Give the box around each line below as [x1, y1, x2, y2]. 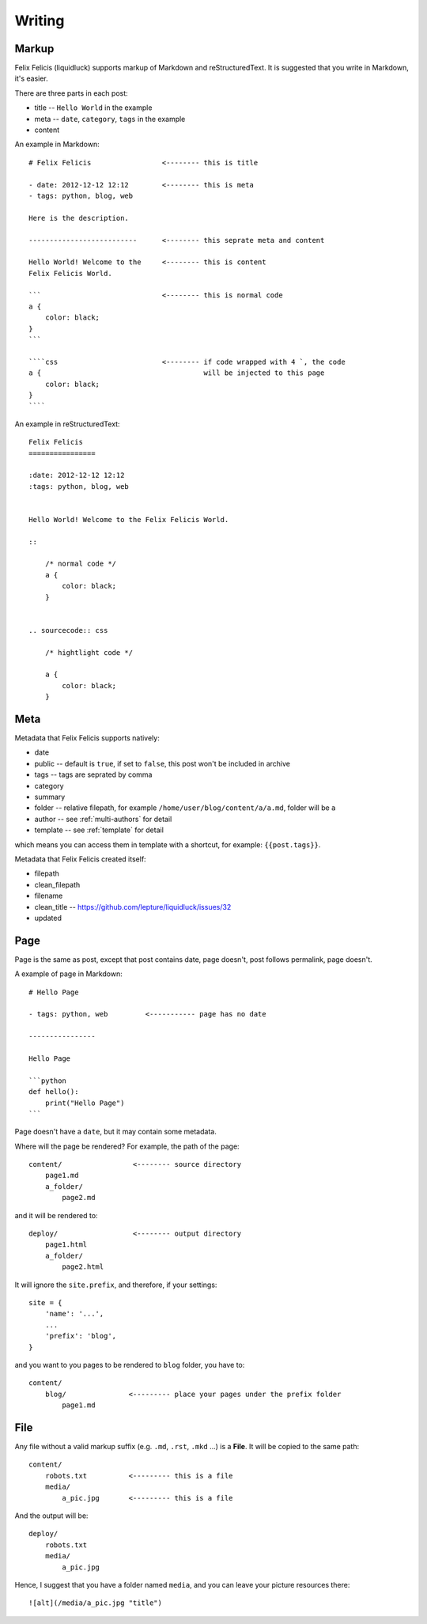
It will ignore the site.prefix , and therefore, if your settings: [14, 1280, 217, 1289]
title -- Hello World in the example [34, 103, 153, 112]
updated [34, 913, 62, 922]
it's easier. [14, 74, 49, 83]
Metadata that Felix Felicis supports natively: [14, 733, 160, 743]
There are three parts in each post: [14, 88, 128, 98]
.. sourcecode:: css [28, 626, 108, 634]
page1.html [44, 1240, 88, 1249]
